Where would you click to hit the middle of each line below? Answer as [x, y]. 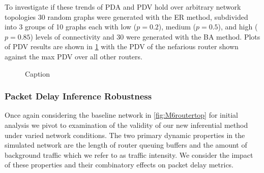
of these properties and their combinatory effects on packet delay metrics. [119, 165]
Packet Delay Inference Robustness [78, 96]
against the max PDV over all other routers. [74, 56]
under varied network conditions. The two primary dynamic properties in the [125, 135]
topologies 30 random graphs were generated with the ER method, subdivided [126, 16]
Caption [38, 73]
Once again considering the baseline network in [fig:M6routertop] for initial [121, 115]
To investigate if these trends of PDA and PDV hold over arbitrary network [123, 7]
